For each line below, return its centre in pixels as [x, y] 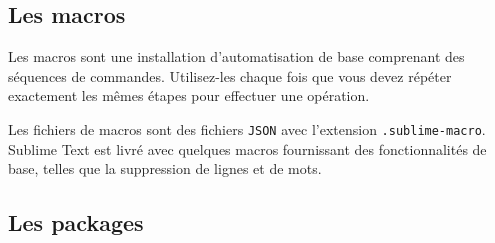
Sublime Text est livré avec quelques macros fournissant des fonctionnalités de [247, 148]
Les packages [76, 222]
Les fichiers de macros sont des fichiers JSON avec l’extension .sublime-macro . [247, 128]
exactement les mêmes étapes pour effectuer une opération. [189, 95]
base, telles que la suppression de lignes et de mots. [165, 168]
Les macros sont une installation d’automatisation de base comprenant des [236, 56]
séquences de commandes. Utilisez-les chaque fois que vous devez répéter [230, 75]
